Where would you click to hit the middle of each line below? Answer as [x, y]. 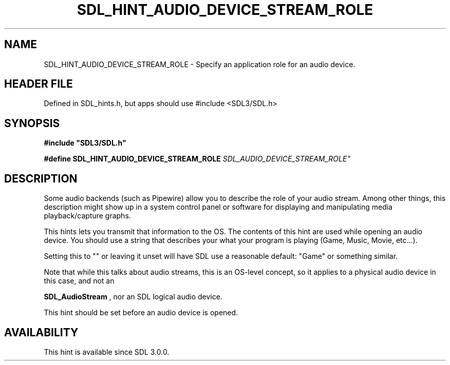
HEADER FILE [39, 84]
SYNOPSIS [32, 123]
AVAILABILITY [41, 332]
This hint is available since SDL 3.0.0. [107, 352]
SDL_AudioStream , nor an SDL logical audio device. [133, 297]
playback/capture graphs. [87, 216]
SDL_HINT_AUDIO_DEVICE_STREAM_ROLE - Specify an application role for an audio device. [200, 64]
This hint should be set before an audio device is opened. [141, 313]
